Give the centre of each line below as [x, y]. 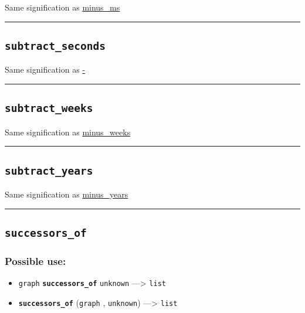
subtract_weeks [49, 108]
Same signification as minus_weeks [68, 132]
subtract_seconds [55, 46]
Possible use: [35, 261]
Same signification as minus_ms [62, 7]
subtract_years [49, 171]
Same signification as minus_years [67, 194]
